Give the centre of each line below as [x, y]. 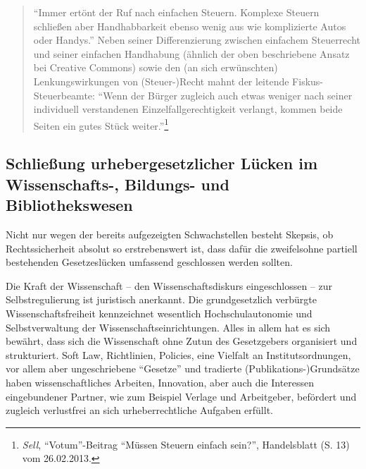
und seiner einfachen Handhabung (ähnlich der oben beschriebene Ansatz [191, 53]
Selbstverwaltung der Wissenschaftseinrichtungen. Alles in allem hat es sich [168, 327]
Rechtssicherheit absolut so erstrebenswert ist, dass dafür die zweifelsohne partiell [182, 248]
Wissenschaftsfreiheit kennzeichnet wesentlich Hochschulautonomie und [159, 313]
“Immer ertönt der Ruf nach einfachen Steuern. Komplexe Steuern [176, 12]
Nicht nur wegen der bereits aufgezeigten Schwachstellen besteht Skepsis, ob [170, 234]
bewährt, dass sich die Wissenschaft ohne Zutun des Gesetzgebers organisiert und [182, 341]
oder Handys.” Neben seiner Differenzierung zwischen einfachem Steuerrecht [197, 40]
